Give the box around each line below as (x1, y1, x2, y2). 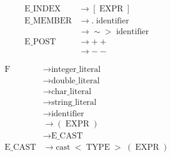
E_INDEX (24, 5, 61, 14)
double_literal (51, 77, 100, 86)
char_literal (51, 87, 91, 96)
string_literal (51, 98, 97, 107)
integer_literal (51, 65, 101, 74)
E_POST (24, 38, 56, 47)
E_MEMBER (24, 17, 72, 26)
